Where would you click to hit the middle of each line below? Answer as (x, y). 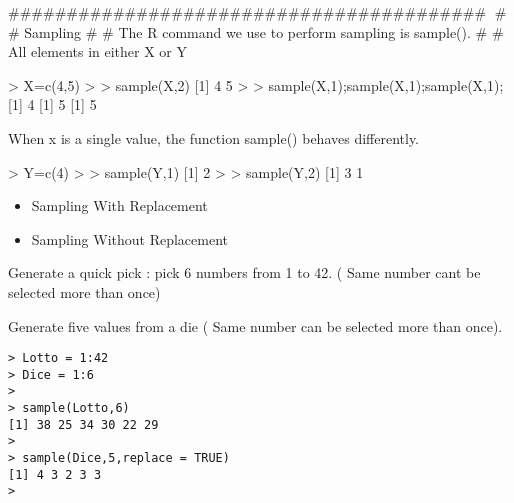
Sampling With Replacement (119, 205)
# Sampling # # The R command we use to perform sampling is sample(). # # (256, 31)
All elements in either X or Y (98, 51)
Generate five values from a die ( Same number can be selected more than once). (255, 325)
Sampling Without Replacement (130, 238)
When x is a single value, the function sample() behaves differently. (214, 137)
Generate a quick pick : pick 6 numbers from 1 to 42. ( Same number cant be (244, 272)
